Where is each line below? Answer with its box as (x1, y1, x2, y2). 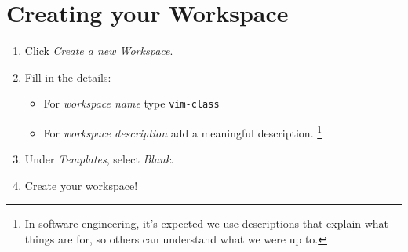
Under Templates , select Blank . (24, 151, 174, 167)
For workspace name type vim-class (43, 95, 220, 111)
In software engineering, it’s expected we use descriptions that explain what (24, 215, 389, 232)
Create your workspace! (24, 177, 138, 193)
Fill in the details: (24, 68, 111, 85)
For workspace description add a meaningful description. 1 (43, 122, 322, 141)
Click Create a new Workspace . (24, 42, 173, 59)
